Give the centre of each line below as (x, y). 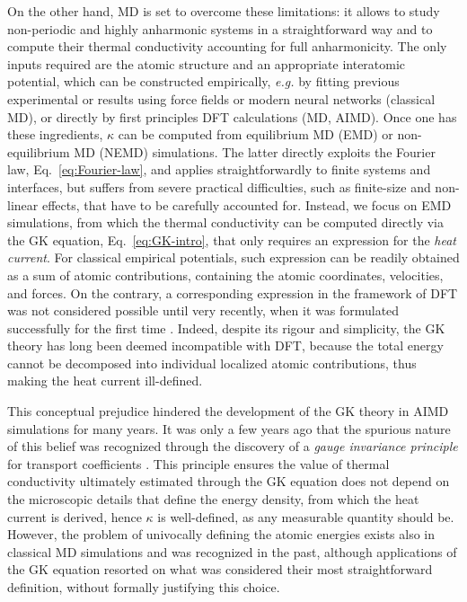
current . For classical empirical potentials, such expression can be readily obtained (233, 257)
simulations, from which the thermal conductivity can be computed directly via (226, 222)
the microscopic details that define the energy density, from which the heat (213, 499)
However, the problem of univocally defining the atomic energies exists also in (221, 534)
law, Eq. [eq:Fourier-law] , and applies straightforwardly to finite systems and (219, 169)
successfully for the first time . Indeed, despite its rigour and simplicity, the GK (226, 328)
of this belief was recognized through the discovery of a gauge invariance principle (233, 446)
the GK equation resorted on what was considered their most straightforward (220, 569)
